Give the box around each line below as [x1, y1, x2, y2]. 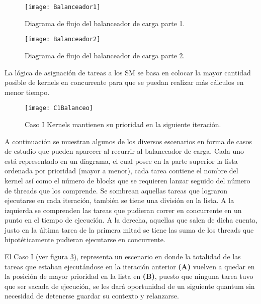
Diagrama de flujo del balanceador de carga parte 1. [25, 18, 185, 28]
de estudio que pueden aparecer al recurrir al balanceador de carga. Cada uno [5, 146, 244, 156]
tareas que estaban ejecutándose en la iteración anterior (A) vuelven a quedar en [5, 261, 255, 271]
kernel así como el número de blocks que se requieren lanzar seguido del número [5, 175, 250, 185]
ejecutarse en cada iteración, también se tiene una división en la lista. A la [5, 195, 234, 206]
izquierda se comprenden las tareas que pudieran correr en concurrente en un [5, 205, 242, 215]
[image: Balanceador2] [25, 36, 101, 43]
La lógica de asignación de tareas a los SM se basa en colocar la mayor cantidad [5, 67, 251, 77]
